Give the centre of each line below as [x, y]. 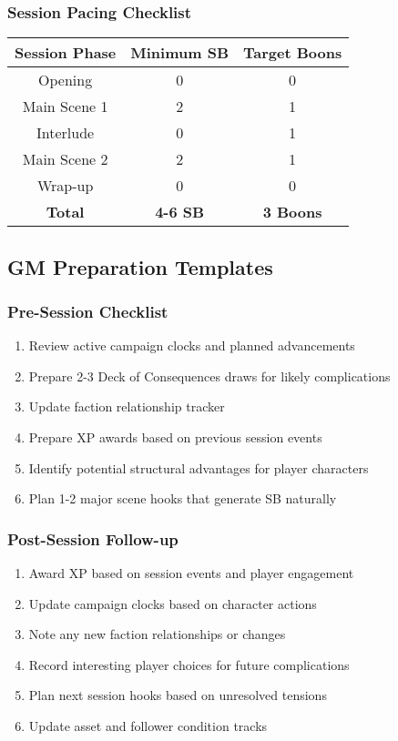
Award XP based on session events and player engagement [191, 573]
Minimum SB [179, 53]
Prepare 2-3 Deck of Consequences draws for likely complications [209, 376]
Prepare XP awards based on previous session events [175, 437]
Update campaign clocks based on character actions [173, 603]
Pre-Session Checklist [88, 311]
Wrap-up [65, 186]
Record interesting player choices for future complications [189, 664]
